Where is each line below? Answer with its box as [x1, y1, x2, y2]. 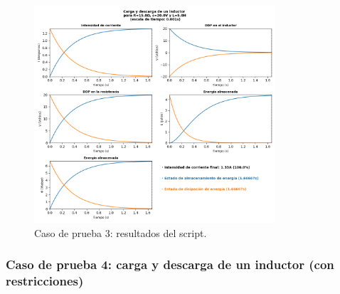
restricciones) [6, 272, 84, 290]
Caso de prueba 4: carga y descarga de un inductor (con [6, 256, 334, 273]
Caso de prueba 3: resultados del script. [34, 225, 207, 240]
